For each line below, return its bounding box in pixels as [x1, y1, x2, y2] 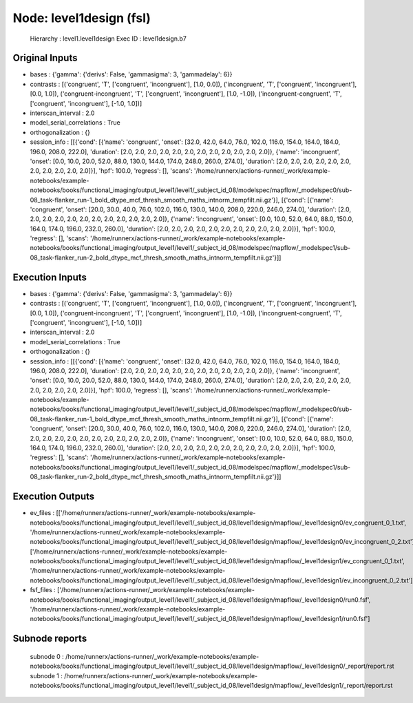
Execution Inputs [12, 271, 87, 283]
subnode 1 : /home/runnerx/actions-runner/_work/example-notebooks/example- [30, 671, 258, 680]
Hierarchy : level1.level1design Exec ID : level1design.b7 [30, 34, 187, 43]
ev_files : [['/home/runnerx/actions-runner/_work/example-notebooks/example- [30, 509, 256, 517]
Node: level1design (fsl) [12, 10, 151, 25]
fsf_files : [30, 586, 56, 594]
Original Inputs [12, 52, 78, 64]
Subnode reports [12, 633, 87, 644]
